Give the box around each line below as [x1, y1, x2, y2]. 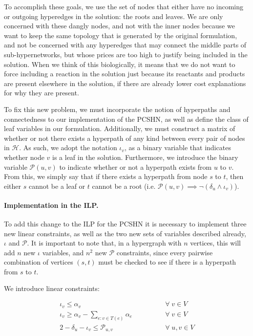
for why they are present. [4, 88, 79, 98]
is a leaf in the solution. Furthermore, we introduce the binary [52, 152, 238, 162]
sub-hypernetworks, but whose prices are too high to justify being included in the [4, 49, 248, 59]
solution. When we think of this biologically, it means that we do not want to [4, 59, 235, 69]
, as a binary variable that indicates [124, 142, 231, 153]
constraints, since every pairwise [116, 247, 213, 257]
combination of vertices [4, 257, 73, 267]
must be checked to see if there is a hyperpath [98, 257, 236, 267]
